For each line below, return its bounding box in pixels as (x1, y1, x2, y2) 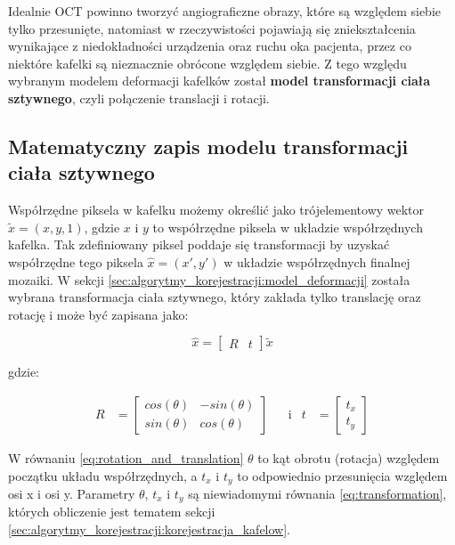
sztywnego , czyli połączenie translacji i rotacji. (8, 88, 270, 107)
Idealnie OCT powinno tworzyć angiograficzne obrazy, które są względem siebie (8, 2, 441, 20)
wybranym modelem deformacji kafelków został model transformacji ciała (8, 71, 431, 90)
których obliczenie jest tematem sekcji (8, 502, 215, 521)
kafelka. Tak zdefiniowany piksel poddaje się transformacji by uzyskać (8, 235, 390, 254)
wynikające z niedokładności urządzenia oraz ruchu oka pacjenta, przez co (8, 37, 411, 55)
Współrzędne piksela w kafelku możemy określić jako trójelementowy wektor (8, 200, 425, 219)
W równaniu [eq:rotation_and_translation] (8, 448, 244, 467)
